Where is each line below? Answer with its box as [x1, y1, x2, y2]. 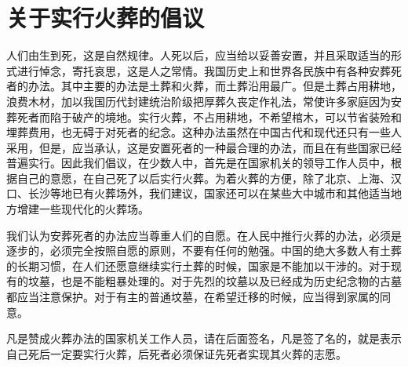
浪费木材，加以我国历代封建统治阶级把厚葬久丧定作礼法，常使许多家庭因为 [6, 93, 391, 109]
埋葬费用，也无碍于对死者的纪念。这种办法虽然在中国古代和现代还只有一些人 [6, 124, 402, 140]
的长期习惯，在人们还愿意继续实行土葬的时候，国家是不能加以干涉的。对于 [6, 257, 391, 274]
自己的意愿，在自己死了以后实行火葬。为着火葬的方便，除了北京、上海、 [16, 169, 391, 186]
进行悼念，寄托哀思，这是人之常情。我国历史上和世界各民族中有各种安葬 [16, 62, 391, 78]
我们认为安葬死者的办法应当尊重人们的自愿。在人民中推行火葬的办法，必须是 [6, 227, 402, 243]
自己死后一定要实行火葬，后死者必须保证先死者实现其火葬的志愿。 [6, 345, 347, 362]
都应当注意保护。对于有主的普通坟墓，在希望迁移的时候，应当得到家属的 [6, 289, 380, 305]
